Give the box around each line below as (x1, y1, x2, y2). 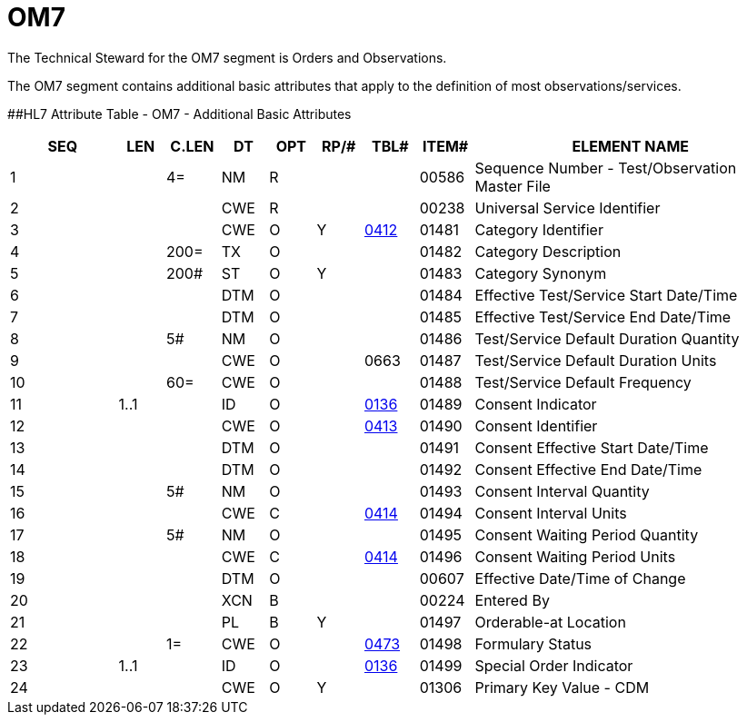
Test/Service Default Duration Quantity (474, 329, 740, 348)
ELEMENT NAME (572, 136, 690, 155)
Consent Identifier (474, 416, 598, 435)
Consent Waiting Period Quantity (474, 525, 699, 544)
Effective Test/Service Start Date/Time (474, 285, 738, 304)
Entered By (474, 590, 550, 609)
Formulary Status (474, 634, 593, 653)
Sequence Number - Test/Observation (474, 158, 737, 177)
